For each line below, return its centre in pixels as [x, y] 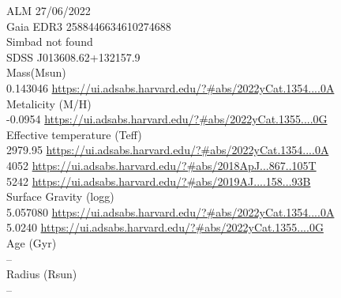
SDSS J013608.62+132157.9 [73, 57]
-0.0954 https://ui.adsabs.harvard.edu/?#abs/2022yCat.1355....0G [167, 119]
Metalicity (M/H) [49, 103]
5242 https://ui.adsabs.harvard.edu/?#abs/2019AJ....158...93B [159, 181]
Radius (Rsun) [42, 274]
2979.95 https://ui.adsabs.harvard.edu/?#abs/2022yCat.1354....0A [168, 150]
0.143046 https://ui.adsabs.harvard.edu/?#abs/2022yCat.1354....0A [170, 87]
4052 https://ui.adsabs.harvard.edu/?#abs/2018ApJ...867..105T [161, 165]
